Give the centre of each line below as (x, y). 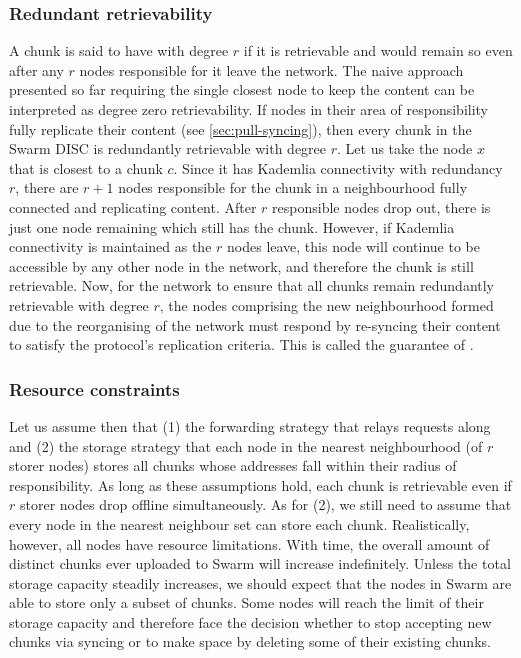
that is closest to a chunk (86, 167)
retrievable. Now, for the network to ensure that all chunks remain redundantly (252, 285)
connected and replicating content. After (133, 206)
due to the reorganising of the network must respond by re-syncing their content (255, 324)
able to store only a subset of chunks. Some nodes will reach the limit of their (246, 602)
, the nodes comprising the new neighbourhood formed (326, 304)
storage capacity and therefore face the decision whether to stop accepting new (250, 621)
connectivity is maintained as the (110, 246)
